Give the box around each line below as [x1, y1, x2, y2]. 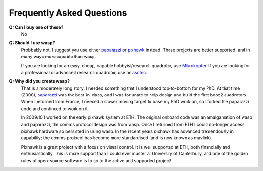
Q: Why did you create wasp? [9, 78, 70, 84]
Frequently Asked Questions [9, 7, 127, 18]
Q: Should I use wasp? [9, 40, 55, 46]
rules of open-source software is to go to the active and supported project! [21, 157, 171, 163]
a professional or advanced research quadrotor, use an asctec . [21, 69, 148, 75]
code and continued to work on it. [21, 105, 89, 112]
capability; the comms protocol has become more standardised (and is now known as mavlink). [21, 135, 213, 141]
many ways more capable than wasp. [21, 54, 96, 59]
